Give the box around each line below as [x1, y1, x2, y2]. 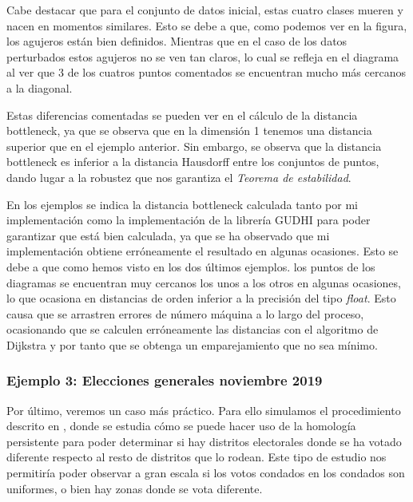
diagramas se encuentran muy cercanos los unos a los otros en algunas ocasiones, [6, 274, 401, 291]
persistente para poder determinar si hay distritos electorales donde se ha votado [6, 433, 402, 449]
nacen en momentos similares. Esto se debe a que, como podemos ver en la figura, [6, 17, 407, 34]
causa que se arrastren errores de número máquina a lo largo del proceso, [6, 305, 364, 322]
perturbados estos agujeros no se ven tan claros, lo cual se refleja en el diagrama [6, 48, 399, 65]
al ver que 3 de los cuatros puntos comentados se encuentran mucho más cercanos [6, 64, 406, 81]
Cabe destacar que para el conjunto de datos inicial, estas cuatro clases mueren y [6, 2, 403, 18]
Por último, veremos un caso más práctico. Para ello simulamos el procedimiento [6, 401, 401, 418]
